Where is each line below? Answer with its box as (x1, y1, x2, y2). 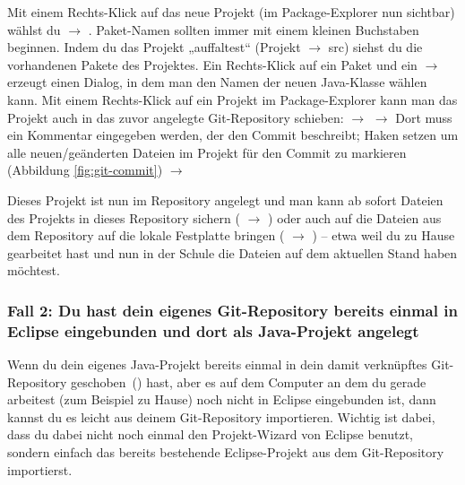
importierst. (7, 460, 73, 479)
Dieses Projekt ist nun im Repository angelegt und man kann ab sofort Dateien (7, 190, 443, 209)
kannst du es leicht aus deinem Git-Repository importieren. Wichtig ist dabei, (7, 407, 435, 426)
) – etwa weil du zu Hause (312, 226, 455, 245)
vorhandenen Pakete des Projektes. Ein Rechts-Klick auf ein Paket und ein (7, 55, 418, 74)
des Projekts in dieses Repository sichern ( (7, 208, 240, 227)
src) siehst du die (328, 38, 423, 56)
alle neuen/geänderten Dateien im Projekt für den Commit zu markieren (7, 143, 407, 161)
